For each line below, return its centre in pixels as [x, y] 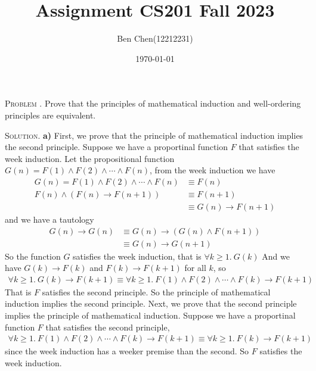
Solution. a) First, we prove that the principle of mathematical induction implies [154, 135]
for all [195, 268]
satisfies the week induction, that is [137, 256]
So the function [33, 256]
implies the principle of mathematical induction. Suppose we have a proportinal [150, 315]
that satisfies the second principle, [108, 327]
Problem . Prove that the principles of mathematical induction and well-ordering [153, 103]
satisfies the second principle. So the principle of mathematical [156, 291]
